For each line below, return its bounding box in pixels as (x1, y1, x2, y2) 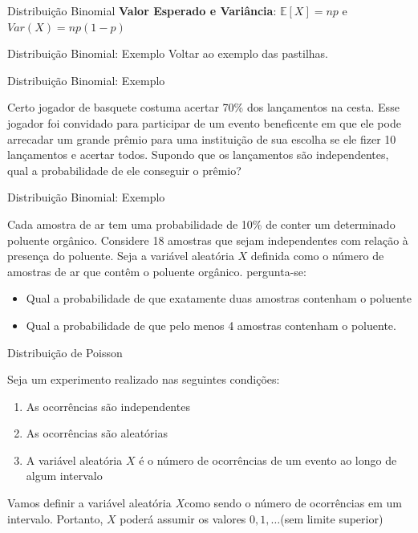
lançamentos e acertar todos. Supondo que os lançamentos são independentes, (7, 146, 389, 163)
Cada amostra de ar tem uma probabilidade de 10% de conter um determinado (7, 215, 396, 232)
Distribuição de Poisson (7, 344, 123, 360)
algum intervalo (26, 467, 103, 484)
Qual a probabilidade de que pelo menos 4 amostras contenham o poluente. (26, 316, 396, 333)
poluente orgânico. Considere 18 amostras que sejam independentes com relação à (7, 231, 408, 248)
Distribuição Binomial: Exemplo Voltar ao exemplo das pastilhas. (7, 45, 329, 62)
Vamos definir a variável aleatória (7, 494, 172, 511)
